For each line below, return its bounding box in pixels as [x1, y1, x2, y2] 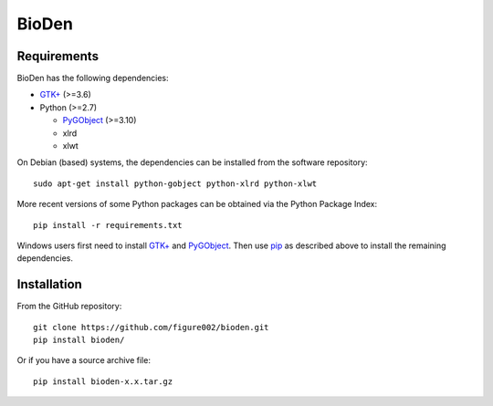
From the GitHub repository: [16, 301, 122, 312]
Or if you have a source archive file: [16, 355, 151, 366]
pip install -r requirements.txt [33, 220, 183, 230]
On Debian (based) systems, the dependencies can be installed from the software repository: [16, 157, 369, 168]
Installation [16, 276, 82, 292]
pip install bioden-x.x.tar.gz [33, 376, 173, 387]
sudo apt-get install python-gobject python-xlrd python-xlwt [33, 178, 318, 189]
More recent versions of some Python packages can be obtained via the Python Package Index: [16, 199, 378, 210]
